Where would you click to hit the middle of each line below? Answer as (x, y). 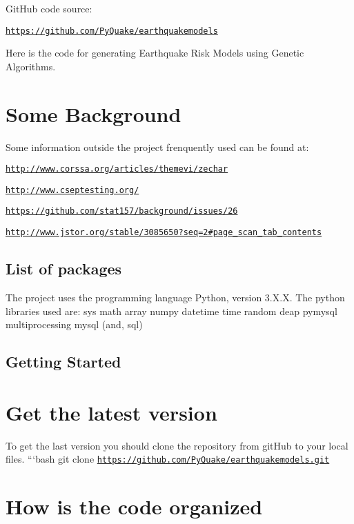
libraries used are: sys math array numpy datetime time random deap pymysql (171, 311)
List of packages (64, 269)
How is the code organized (134, 506)
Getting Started (63, 362)
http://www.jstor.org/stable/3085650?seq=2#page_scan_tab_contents (164, 233)
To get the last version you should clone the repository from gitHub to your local (177, 445)
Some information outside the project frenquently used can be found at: (157, 147)
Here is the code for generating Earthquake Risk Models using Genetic (155, 53)
